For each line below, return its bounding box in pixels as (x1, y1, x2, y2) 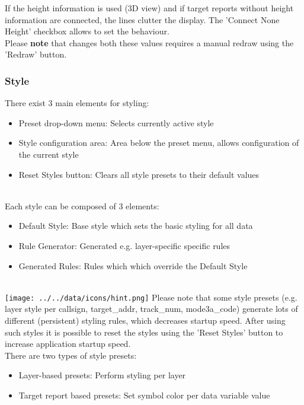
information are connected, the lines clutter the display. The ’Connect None (5, 13, 280, 25)
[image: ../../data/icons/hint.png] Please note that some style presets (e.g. (5, 291, 297, 303)
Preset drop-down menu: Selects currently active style (18, 116, 214, 129)
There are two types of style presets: (5, 349, 137, 361)
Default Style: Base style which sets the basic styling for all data (18, 219, 253, 232)
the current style (18, 148, 79, 160)
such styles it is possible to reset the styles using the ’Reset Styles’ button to (5, 326, 283, 338)
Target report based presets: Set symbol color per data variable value (18, 388, 270, 401)
